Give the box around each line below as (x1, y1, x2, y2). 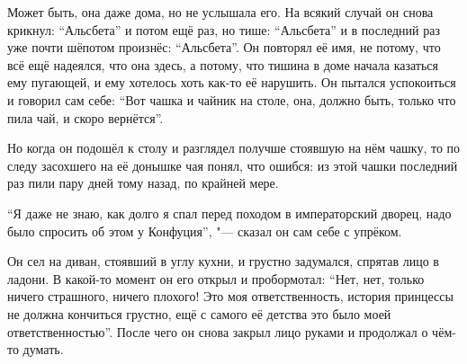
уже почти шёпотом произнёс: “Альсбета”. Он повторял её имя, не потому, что (7, 38, 441, 57)
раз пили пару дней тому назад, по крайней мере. (7, 173, 279, 192)
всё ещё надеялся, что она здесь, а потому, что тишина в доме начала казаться (7, 55, 439, 74)
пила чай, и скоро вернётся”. (7, 108, 164, 127)
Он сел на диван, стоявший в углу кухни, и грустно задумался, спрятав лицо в (7, 252, 439, 271)
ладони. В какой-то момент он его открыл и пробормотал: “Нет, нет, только (7, 269, 425, 288)
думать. (22, 340, 64, 359)
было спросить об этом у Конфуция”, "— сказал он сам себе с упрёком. (7, 221, 402, 240)
